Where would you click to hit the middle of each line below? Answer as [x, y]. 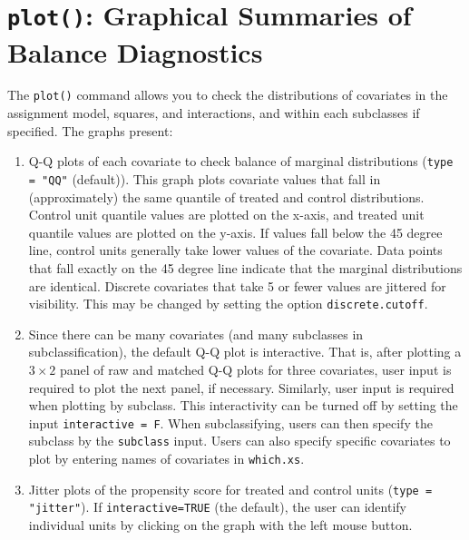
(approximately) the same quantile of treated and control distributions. [226, 196]
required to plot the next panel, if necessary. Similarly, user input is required [241, 387]
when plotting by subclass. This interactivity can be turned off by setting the [243, 405]
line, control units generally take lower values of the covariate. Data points [235, 250]
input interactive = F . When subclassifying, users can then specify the [230, 422]
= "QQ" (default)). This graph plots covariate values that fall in [205, 178]
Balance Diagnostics [135, 51]
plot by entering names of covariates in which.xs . [166, 459]
